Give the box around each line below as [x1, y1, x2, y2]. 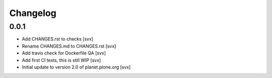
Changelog [9, 7, 56, 18]
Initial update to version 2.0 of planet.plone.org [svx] [22, 64, 131, 70]
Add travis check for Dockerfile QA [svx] [22, 50, 106, 56]
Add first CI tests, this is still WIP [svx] [22, 57, 101, 63]
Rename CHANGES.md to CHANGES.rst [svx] [22, 43, 116, 49]
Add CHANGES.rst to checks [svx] [22, 36, 93, 42]
